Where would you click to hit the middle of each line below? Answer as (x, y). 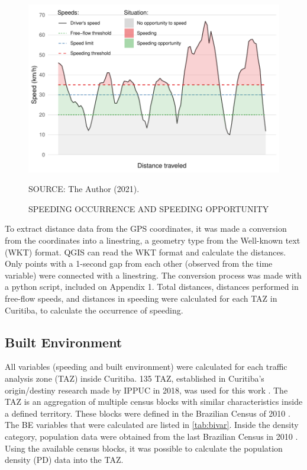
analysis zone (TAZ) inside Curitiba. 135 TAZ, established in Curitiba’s (135, 378)
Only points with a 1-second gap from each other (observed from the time (139, 263)
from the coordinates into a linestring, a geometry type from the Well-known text (153, 240)
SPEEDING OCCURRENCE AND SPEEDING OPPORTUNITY (149, 208)
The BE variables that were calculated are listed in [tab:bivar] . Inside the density (152, 425)
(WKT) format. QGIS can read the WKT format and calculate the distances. (146, 252)
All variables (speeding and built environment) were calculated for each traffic (146, 367)
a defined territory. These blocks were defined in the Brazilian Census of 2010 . (148, 413)
